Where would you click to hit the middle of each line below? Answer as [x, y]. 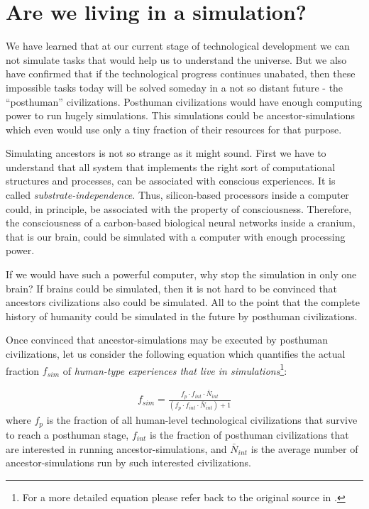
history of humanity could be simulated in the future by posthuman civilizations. [182, 316]
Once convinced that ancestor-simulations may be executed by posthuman [167, 340]
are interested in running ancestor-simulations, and [116, 448]
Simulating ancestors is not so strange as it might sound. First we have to [166, 153]
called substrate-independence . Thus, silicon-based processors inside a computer [177, 195]
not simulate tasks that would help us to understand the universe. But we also [176, 59]
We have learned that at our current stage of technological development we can [178, 46]
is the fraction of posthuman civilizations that [249, 434]
